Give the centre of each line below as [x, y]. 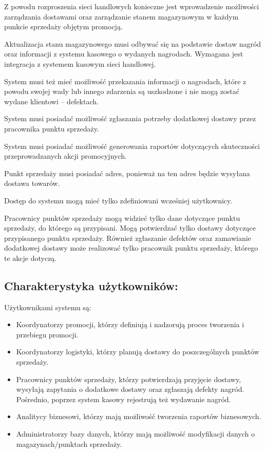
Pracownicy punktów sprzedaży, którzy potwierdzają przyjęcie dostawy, [129, 379]
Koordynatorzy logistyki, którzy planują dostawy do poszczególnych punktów [138, 352]
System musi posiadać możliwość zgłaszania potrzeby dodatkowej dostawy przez [130, 118]
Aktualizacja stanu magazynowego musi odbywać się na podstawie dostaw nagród [133, 43]
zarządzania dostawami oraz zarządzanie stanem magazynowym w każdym [121, 16]
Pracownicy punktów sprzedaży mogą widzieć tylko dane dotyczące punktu [122, 218]
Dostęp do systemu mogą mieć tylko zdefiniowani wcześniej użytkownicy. [118, 200]
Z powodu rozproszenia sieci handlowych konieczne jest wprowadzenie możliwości [132, 6]
